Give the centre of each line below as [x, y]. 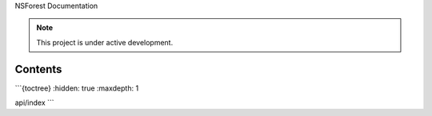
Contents [38, 69]
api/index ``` [35, 102]
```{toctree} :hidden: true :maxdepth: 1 [77, 88]
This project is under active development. [105, 42]
